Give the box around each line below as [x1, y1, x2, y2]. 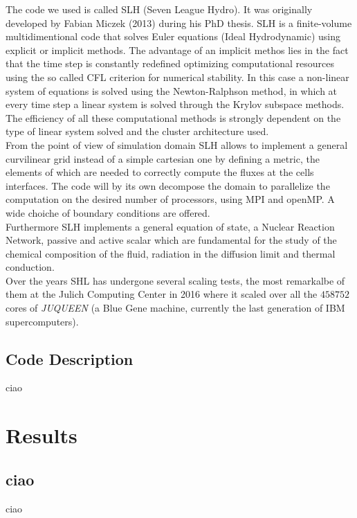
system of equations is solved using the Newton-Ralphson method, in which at [6, 83, 338, 98]
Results [6, 421, 77, 449]
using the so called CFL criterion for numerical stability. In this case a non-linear [6, 69, 349, 84]
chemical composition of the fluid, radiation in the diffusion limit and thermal [6, 246, 336, 260]
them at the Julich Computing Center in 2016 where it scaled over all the [6, 287, 318, 301]
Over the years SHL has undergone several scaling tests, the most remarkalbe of [6, 273, 345, 287]
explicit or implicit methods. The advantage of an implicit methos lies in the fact [6, 42, 349, 57]
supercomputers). [6, 314, 79, 328]
